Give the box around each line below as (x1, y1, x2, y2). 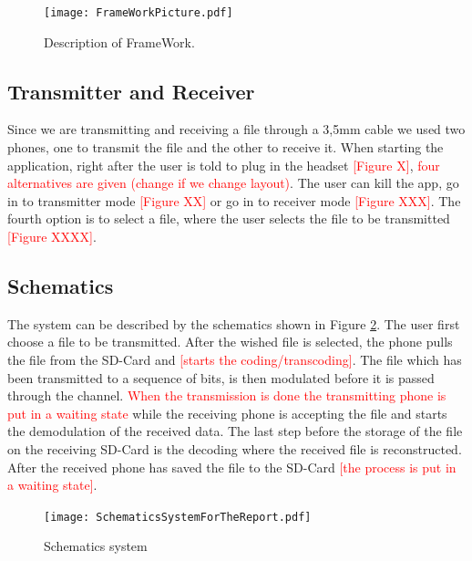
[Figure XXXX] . (7, 227, 97, 246)
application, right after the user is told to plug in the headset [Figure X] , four (7, 155, 440, 174)
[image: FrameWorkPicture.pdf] (44, 6, 233, 19)
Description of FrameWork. (44, 32, 195, 51)
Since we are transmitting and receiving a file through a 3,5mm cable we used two (7, 119, 466, 139)
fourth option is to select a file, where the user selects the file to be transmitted (7, 209, 450, 228)
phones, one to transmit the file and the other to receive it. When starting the (7, 138, 444, 157)
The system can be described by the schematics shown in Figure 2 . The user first (7, 314, 460, 333)
